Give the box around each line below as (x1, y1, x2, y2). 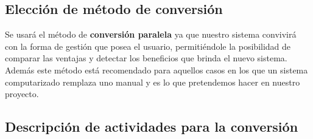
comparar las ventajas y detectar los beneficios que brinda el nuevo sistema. (5, 52, 287, 64)
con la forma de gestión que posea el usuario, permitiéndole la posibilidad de (5, 39, 291, 52)
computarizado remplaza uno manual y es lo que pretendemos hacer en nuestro (5, 75, 300, 88)
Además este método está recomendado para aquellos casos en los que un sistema (5, 63, 308, 76)
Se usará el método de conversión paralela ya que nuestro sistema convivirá (5, 28, 297, 41)
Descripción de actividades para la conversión (5, 117, 298, 136)
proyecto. (5, 87, 39, 100)
